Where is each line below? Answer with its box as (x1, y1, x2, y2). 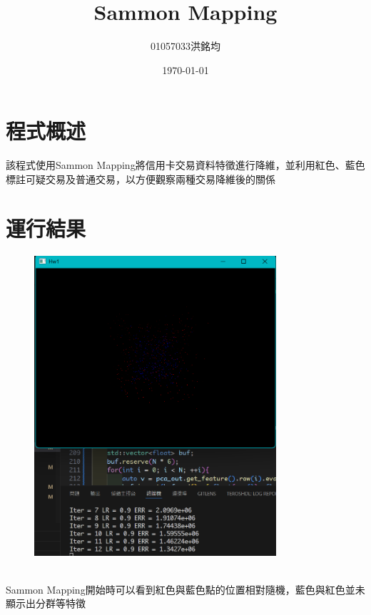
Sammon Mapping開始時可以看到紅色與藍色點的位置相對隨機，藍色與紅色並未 (6, 582, 365, 596)
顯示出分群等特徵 (6, 596, 86, 611)
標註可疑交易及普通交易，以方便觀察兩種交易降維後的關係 (6, 171, 275, 186)
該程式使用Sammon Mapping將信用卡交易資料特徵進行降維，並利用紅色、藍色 (6, 157, 365, 172)
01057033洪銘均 (151, 38, 220, 53)
